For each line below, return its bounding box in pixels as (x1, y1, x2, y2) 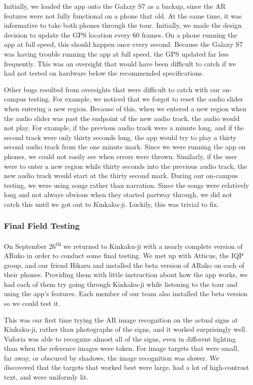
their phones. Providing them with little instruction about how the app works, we (4, 269, 248, 280)
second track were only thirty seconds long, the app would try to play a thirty (4, 132, 236, 142)
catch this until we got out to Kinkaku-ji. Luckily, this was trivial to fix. (4, 199, 219, 209)
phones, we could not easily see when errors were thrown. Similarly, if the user (4, 151, 237, 161)
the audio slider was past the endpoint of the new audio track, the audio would (4, 113, 240, 123)
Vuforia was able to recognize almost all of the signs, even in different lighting (4, 333, 236, 344)
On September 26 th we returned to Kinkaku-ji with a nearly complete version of (4, 239, 243, 251)
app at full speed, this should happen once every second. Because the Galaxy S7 (4, 39, 243, 49)
